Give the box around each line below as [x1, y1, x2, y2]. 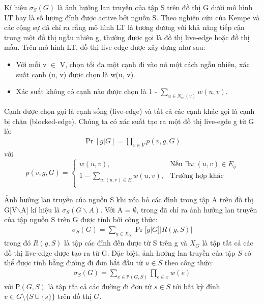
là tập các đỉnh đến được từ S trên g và [64, 237, 188, 248]
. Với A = [100, 204, 131, 215]
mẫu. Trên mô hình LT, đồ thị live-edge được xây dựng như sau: [4, 42, 206, 52]
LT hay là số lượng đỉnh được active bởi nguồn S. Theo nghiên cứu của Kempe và [4, 12, 260, 22]
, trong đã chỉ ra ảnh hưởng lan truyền [136, 204, 257, 215]
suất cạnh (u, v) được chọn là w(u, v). [16, 69, 136, 79]
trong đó [4, 237, 31, 248]
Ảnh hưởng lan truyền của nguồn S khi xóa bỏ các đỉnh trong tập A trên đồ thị [4, 194, 253, 205]
